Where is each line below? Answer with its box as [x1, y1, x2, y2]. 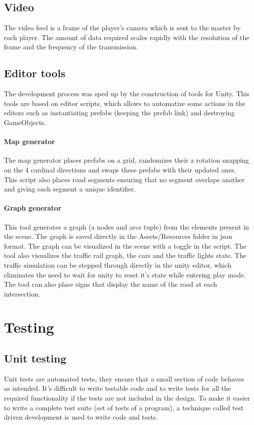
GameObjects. [4, 117, 46, 127]
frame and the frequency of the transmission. [4, 42, 138, 52]
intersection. [4, 288, 41, 298]
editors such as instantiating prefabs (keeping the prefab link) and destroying [4, 107, 235, 118]
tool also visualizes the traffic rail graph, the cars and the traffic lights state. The [4, 250, 247, 260]
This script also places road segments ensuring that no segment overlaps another [4, 174, 245, 184]
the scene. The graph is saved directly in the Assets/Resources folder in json [4, 231, 233, 241]
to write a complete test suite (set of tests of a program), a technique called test [4, 402, 244, 412]
